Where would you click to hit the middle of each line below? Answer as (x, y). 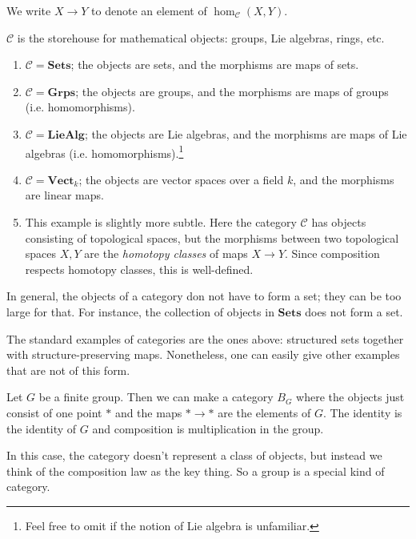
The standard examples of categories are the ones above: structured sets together (205, 338)
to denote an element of (149, 10)
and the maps (148, 412)
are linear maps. (64, 195)
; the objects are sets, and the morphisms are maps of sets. (215, 64)
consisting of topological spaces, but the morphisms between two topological (212, 237)
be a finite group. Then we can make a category (156, 397)
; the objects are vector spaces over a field (181, 179)
